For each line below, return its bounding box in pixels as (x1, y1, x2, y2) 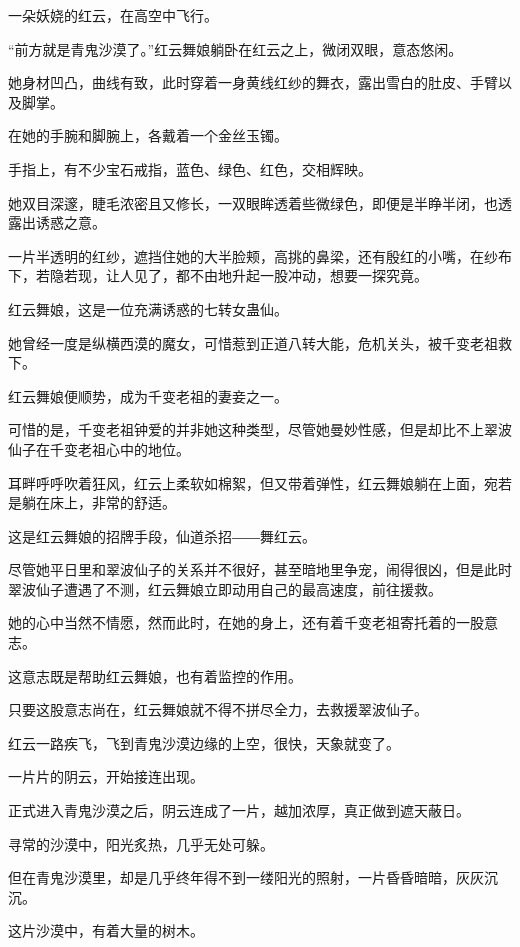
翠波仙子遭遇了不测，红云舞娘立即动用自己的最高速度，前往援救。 (8, 578, 442, 599)
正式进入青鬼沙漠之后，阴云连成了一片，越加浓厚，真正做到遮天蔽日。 (8, 800, 470, 821)
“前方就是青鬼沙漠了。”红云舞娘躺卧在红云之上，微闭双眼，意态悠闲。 (8, 38, 463, 59)
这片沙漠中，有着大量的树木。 (8, 920, 204, 941)
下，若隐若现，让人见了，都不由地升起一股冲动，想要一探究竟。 (8, 265, 428, 286)
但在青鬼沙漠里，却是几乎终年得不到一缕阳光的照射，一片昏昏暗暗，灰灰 (8, 867, 484, 888)
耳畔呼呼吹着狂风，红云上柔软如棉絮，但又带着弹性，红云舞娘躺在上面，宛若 (8, 472, 512, 493)
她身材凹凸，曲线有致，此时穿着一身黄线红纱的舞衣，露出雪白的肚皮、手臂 (8, 72, 498, 93)
